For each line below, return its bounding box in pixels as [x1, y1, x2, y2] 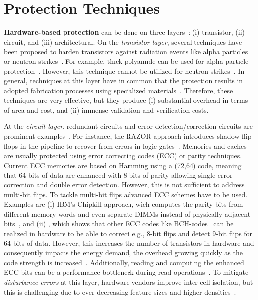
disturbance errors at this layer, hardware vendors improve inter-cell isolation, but [4, 276, 253, 287]
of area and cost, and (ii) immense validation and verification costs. [4, 104, 209, 115]
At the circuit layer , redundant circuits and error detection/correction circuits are [4, 121, 253, 131]
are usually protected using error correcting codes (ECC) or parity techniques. [4, 150, 242, 161]
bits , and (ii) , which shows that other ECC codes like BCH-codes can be [4, 218, 234, 229]
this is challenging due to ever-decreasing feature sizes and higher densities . [4, 286, 236, 297]
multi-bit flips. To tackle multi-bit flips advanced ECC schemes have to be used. [4, 189, 248, 199]
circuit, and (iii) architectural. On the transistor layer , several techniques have [4, 36, 242, 47]
